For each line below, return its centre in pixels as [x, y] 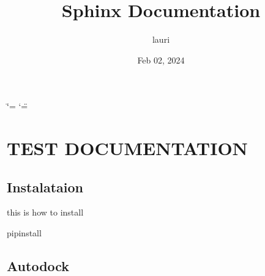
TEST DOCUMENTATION [127, 148]
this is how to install [45, 212]
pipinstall [24, 233]
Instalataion [45, 187]
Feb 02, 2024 [161, 60]
